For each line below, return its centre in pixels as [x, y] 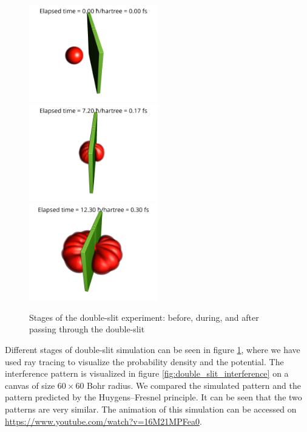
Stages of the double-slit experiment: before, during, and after [144, 317]
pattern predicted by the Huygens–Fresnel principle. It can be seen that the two [153, 397]
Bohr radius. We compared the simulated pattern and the [194, 385]
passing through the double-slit [87, 329]
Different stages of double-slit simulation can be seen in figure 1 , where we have [153, 349]
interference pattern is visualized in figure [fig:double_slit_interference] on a [147, 373]
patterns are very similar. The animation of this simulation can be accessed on [151, 409]
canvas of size [30, 385]
